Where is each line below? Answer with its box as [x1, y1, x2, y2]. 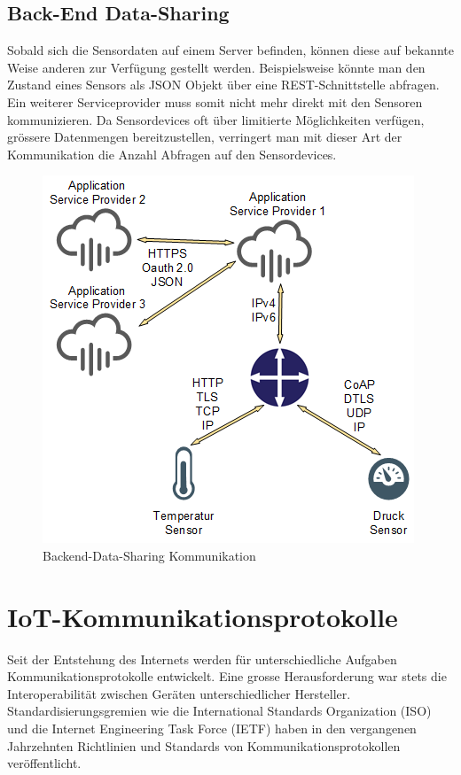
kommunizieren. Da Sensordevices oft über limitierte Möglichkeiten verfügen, [7, 110, 425, 128]
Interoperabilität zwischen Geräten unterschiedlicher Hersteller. [7, 684, 351, 702]
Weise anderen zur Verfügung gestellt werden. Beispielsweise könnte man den [7, 58, 426, 76]
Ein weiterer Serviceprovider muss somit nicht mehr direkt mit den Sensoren [7, 92, 423, 111]
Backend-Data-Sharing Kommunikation [43, 546, 256, 564]
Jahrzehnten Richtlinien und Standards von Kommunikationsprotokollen [7, 736, 401, 755]
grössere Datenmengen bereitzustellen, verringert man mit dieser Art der [7, 128, 402, 146]
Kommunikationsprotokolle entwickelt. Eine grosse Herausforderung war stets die [7, 667, 447, 686]
